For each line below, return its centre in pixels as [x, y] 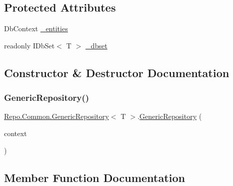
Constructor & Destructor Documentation [117, 72]
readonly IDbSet [30, 45]
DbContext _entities [36, 28]
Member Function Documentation [95, 177]
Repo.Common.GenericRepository [56, 116]
